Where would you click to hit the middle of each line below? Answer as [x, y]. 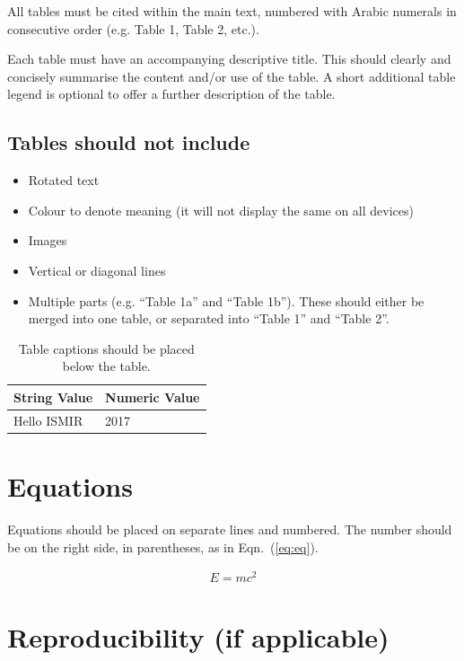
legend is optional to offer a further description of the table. [171, 94]
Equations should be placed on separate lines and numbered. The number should [230, 529]
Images [48, 240]
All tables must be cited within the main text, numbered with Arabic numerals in [232, 11]
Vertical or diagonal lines [97, 270]
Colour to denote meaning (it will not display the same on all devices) [221, 210]
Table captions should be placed [106, 348]
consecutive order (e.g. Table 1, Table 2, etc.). [133, 28]
